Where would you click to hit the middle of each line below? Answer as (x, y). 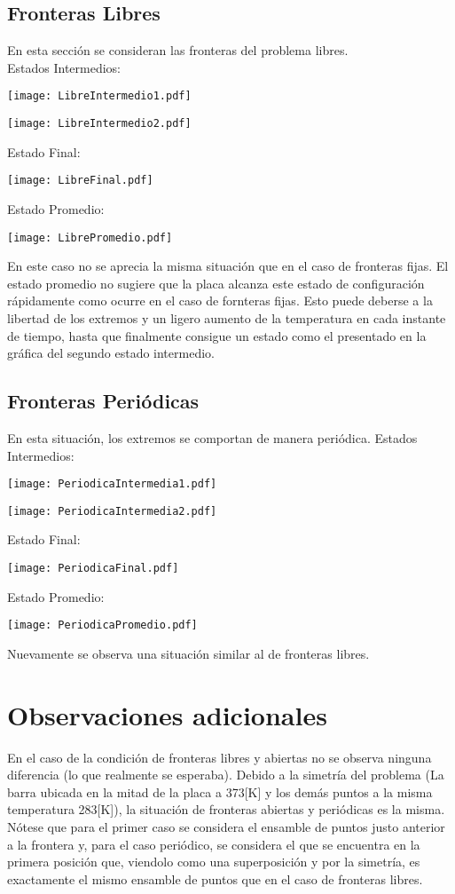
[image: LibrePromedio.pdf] (90, 237)
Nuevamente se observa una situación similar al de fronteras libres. (188, 653)
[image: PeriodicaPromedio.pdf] (102, 625)
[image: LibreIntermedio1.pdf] (99, 96)
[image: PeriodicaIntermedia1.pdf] (112, 484)
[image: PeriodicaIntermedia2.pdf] (112, 511)
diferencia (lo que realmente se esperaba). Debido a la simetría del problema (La (226, 775)
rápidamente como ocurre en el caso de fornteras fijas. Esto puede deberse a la (220, 301)
